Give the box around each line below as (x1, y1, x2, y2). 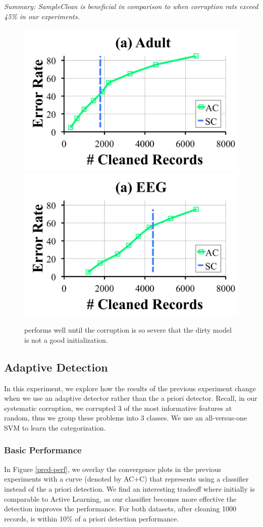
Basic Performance (4, 444, 82, 456)
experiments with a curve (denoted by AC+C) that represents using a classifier (4, 473, 249, 484)
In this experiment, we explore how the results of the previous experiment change (4, 383, 256, 393)
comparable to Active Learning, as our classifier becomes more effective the (4, 493, 237, 504)
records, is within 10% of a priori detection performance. (4, 513, 179, 523)
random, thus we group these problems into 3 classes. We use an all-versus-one (4, 412, 247, 423)
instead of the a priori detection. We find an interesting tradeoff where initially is (4, 483, 255, 494)
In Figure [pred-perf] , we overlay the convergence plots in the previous (4, 463, 222, 474)
